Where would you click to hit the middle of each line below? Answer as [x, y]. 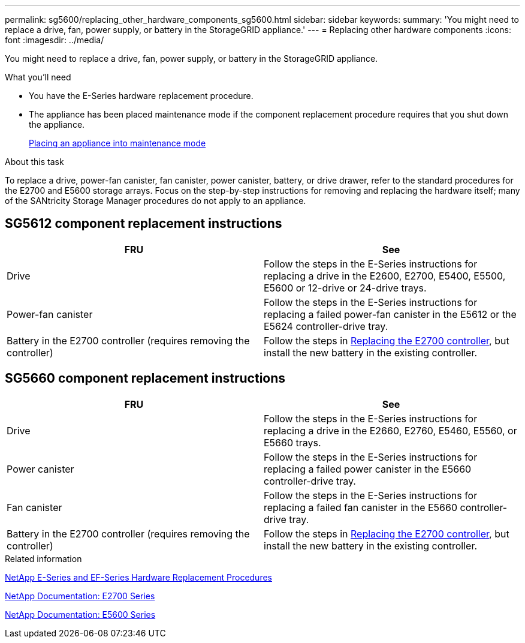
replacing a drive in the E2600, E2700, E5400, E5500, [385, 276]
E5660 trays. [292, 442]
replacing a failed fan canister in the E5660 [361, 507]
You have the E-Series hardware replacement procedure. [141, 96]
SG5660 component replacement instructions [145, 378]
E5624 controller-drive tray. [326, 326]
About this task [34, 162]
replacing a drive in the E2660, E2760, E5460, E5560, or [390, 430]
